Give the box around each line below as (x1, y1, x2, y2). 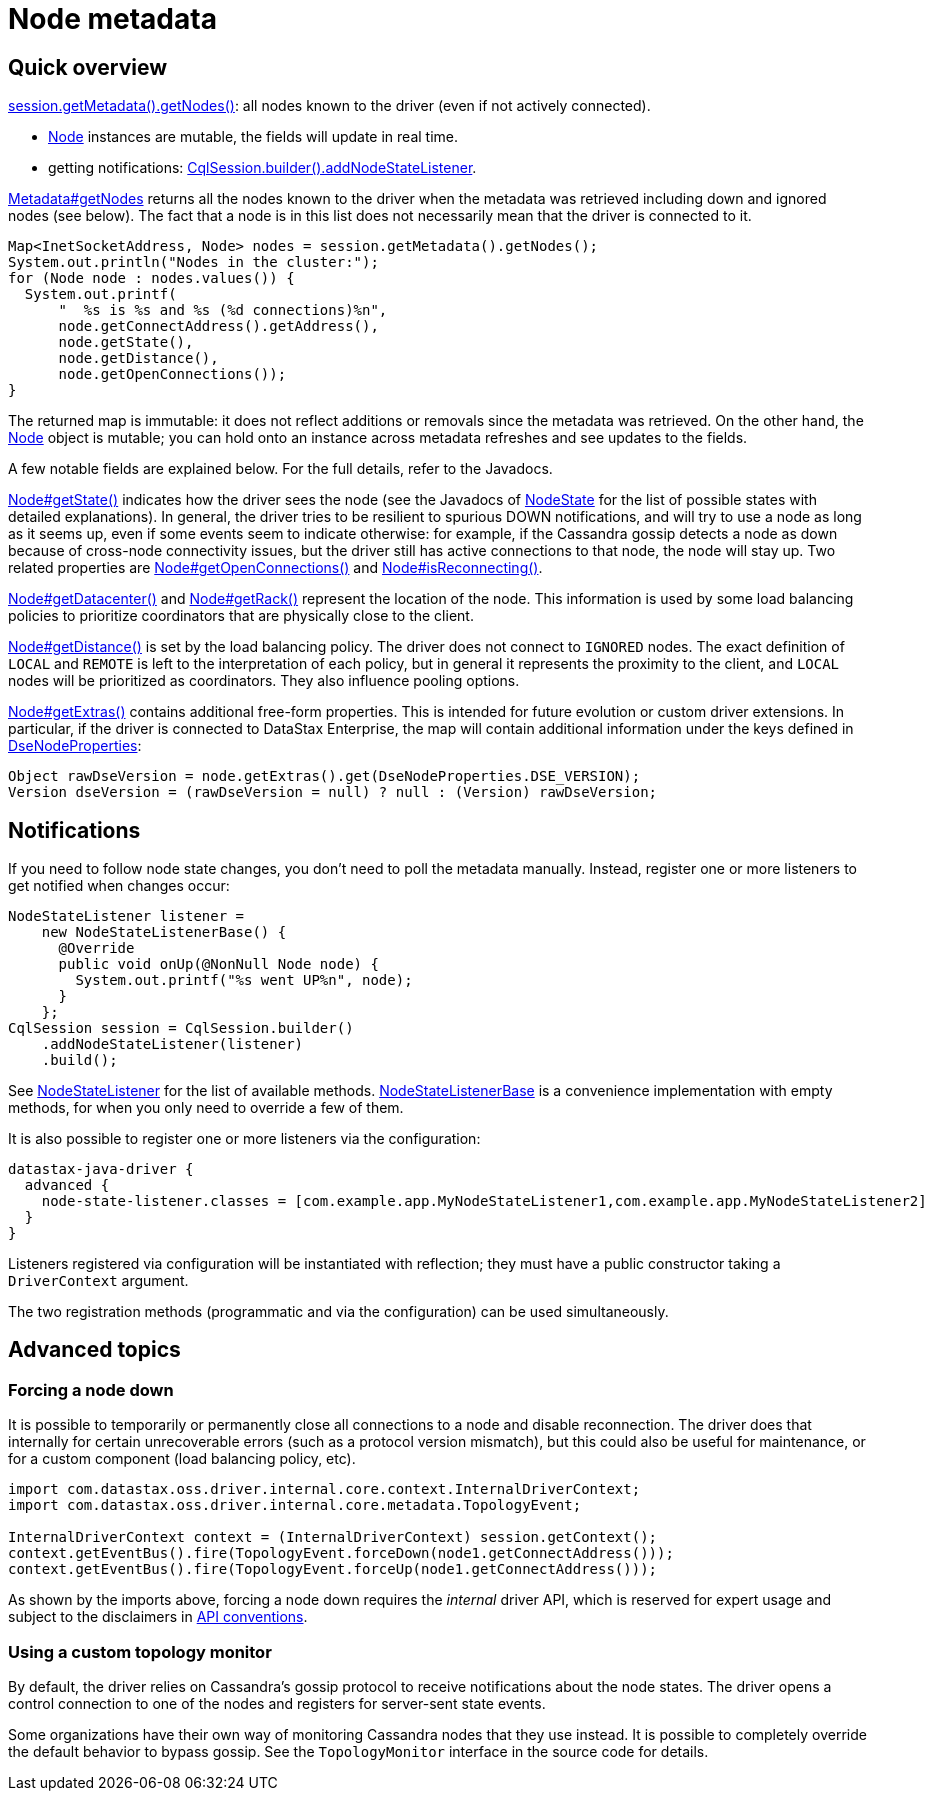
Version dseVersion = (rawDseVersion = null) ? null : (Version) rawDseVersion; (8, 784, 658, 801)
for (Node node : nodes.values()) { (8, 270, 295, 287)
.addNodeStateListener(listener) (41, 1036, 304, 1053)
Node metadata (8, 2, 217, 36)
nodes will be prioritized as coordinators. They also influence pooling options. (8, 672, 520, 690)
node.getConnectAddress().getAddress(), (58, 318, 379, 335)
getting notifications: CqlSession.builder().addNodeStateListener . (48, 159, 477, 177)
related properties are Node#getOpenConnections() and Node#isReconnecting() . (8, 559, 543, 577)
